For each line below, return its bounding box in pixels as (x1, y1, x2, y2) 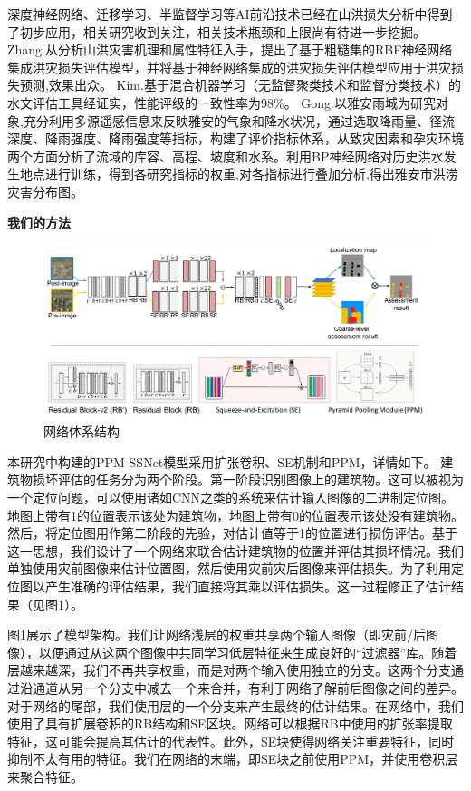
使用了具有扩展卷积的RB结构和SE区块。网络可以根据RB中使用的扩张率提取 (7, 714, 453, 733)
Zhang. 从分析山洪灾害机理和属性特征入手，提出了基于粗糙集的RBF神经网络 (7, 40, 453, 59)
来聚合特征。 (7, 767, 83, 786)
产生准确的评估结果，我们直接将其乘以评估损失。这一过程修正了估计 (44, 577, 451, 595)
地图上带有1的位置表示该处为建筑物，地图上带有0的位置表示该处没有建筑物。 (7, 505, 464, 524)
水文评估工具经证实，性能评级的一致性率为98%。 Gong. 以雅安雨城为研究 (7, 93, 436, 112)
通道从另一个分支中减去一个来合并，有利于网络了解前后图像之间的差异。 (32, 678, 464, 697)
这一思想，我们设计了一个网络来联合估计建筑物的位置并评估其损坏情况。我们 (7, 541, 464, 560)
